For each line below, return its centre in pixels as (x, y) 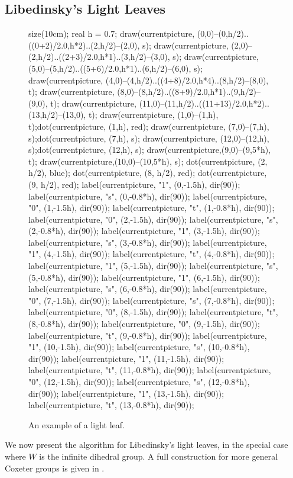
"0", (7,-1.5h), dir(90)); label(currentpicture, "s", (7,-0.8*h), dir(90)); (152, 300)
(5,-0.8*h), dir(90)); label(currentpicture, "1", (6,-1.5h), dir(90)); (144, 277)
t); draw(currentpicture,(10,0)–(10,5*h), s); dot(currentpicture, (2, (148, 161)
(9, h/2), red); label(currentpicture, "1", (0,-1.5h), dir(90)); (134, 184)
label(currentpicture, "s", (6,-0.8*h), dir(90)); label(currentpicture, (148, 289)
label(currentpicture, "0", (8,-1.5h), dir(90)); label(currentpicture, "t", (153, 312)
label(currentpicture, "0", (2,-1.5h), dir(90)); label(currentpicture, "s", (153, 219)
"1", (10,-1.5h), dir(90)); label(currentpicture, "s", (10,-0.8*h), (139, 347)
